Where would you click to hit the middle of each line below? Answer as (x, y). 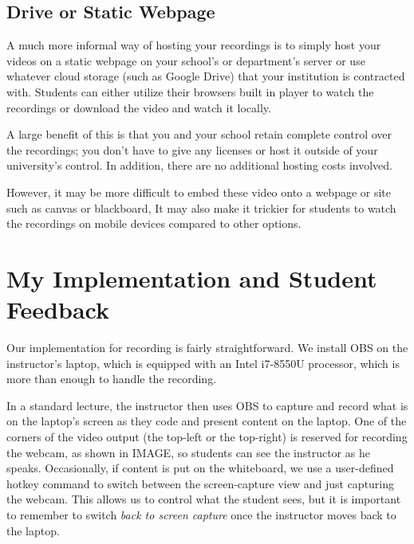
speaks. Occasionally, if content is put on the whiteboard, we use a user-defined (200, 468)
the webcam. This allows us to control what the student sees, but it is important (204, 499)
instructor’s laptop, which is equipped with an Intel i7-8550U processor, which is (203, 363)
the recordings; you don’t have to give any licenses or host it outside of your (192, 149)
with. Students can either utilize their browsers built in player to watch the (190, 91)
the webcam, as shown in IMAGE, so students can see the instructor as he (188, 452)
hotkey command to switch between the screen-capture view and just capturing (201, 483)
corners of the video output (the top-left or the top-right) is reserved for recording (207, 437)
